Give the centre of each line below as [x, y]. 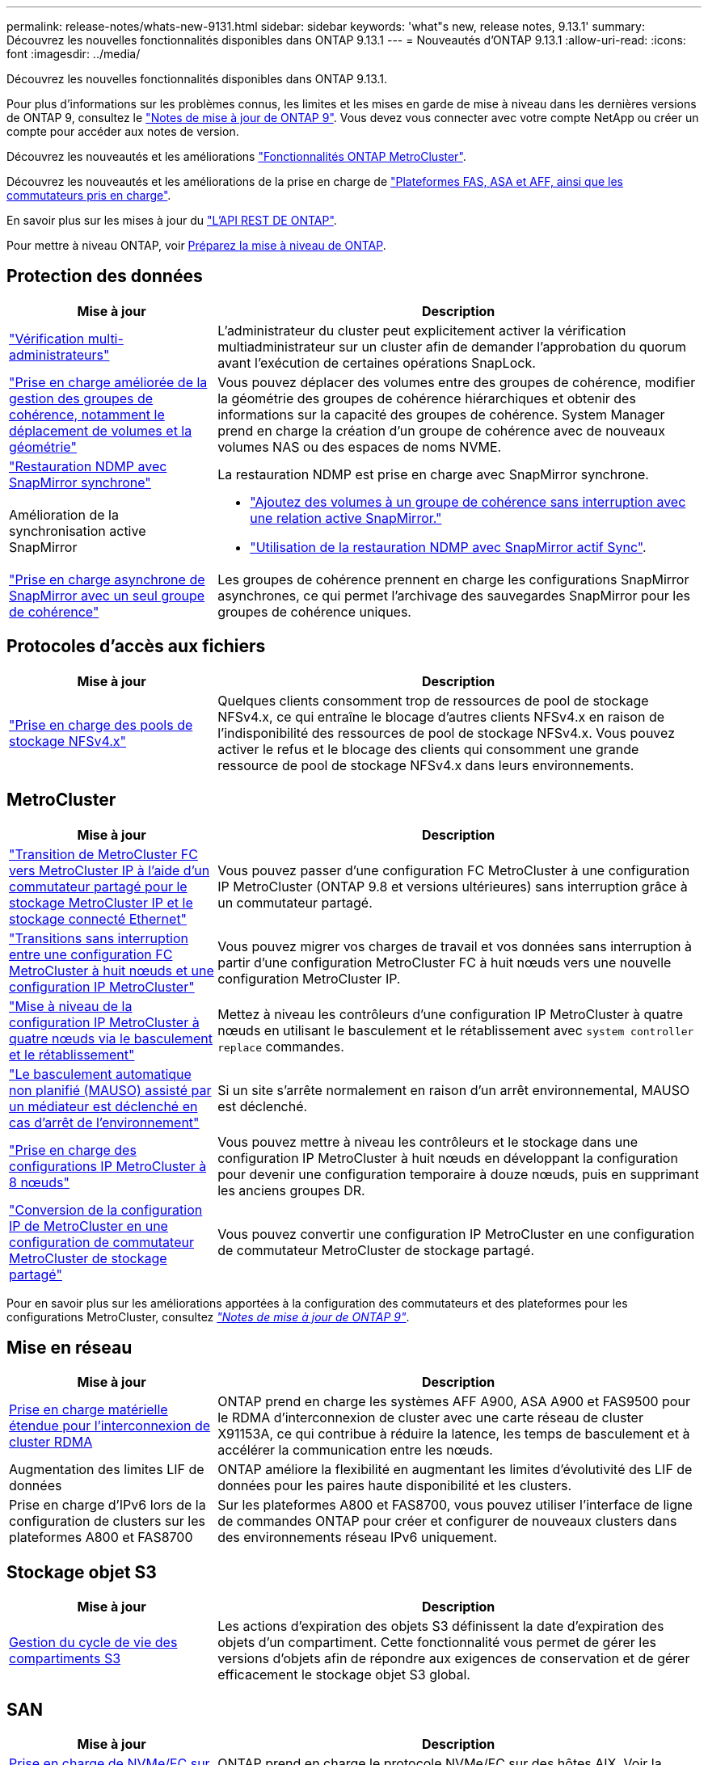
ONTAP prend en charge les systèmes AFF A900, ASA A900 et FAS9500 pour [454, 1402]
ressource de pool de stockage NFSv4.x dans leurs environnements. [426, 765]
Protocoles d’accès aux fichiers [136, 647]
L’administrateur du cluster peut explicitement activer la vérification [422, 330]
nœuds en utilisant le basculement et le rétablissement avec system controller [456, 1030]
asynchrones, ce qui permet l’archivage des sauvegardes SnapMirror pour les [454, 595]
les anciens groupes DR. [291, 1190]
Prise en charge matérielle [88, 1410]
